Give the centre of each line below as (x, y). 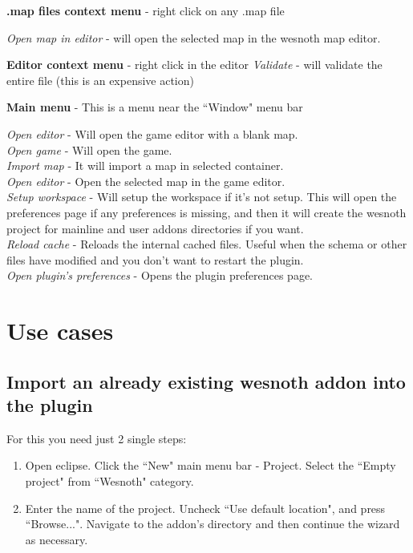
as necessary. (57, 539)
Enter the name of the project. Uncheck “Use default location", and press (205, 508)
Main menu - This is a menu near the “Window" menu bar (155, 107)
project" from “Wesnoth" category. (109, 481)
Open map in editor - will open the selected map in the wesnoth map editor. (194, 37)
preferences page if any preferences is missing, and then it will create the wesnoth (206, 212)
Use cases (60, 331)
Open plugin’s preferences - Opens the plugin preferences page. (160, 275)
